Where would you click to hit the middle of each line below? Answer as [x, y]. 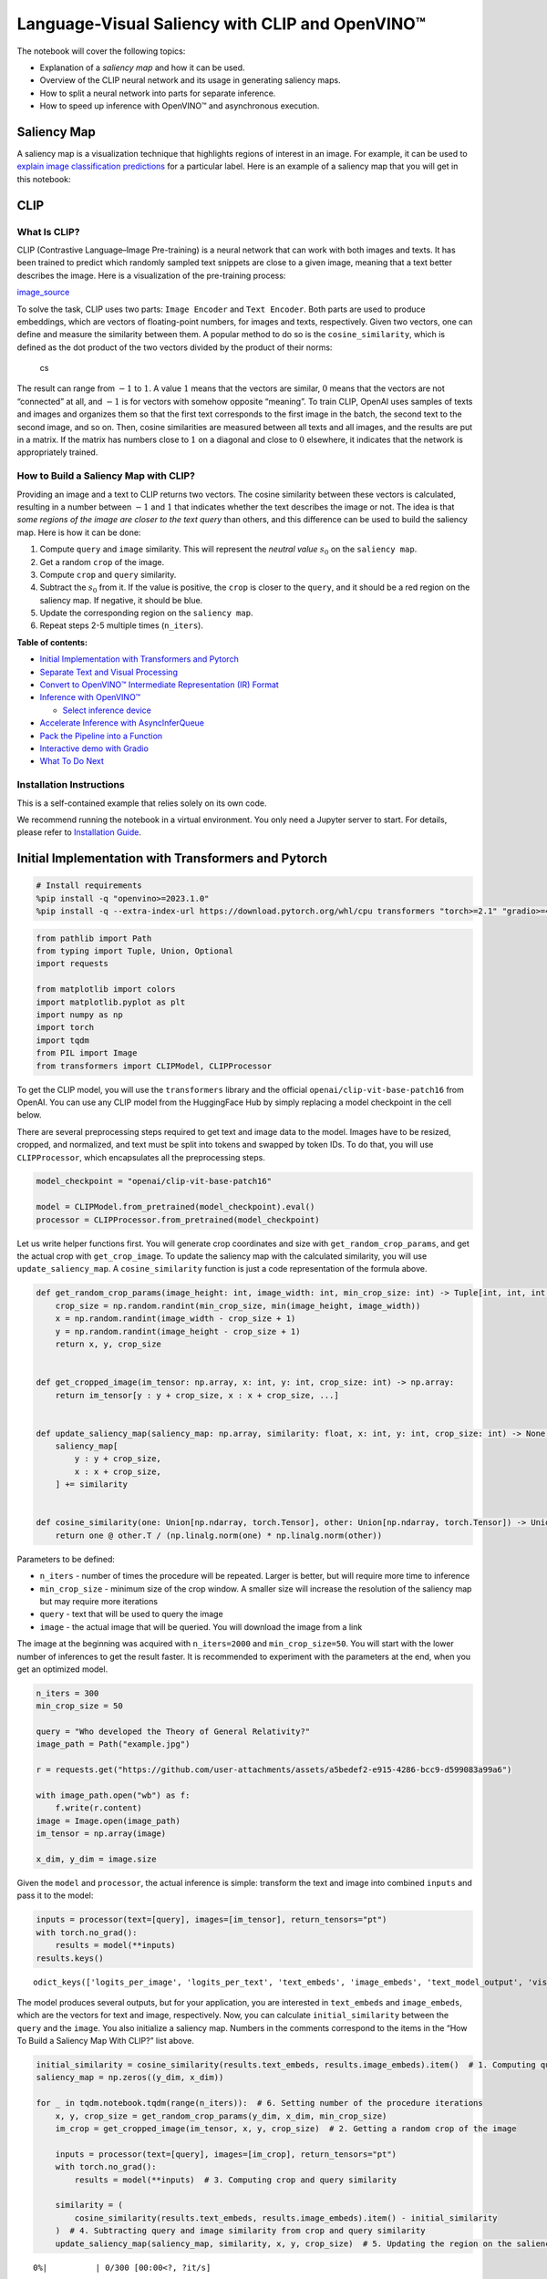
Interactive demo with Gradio [94, 748]
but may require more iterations [99, 1601]
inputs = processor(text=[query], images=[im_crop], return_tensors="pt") [226, 2154]
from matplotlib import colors [106, 990]
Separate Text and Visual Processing [108, 672]
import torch [65, 1027]
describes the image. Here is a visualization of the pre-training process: [151, 275]
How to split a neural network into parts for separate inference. [158, 93]
